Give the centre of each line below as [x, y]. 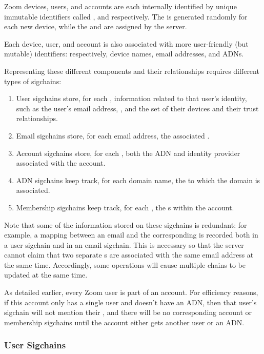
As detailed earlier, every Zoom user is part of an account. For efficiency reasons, [131, 292]
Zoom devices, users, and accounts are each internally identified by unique [120, 6]
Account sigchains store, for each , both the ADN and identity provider [128, 153]
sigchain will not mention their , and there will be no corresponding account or [128, 312]
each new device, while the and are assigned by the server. [96, 26]
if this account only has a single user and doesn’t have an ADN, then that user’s [130, 302]
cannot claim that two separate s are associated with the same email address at [129, 255]
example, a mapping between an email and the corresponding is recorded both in [131, 235]
